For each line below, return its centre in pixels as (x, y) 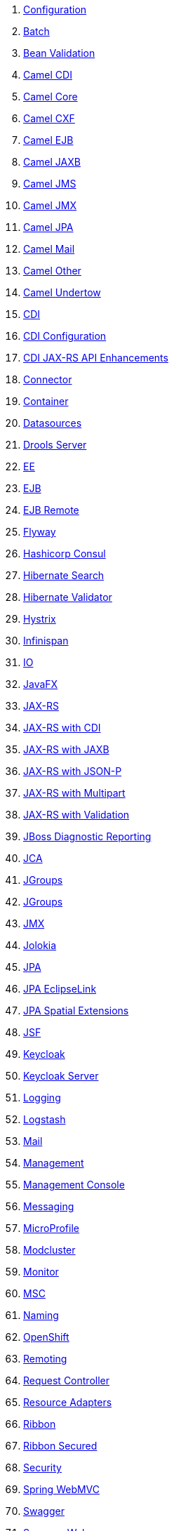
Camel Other (52, 271)
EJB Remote (51, 510)
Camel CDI (48, 75)
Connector (48, 379)
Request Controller (67, 1380)
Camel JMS (50, 184)
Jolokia (40, 945)
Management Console (74, 1185)
